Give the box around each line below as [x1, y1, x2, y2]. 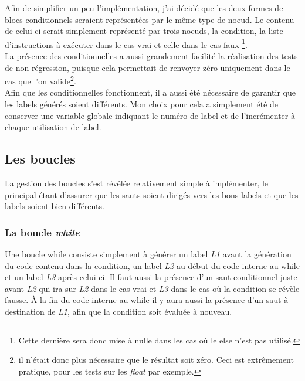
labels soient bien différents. [5, 200, 104, 212]
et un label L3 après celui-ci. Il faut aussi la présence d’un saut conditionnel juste [5, 271, 297, 283]
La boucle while [5, 224, 80, 239]
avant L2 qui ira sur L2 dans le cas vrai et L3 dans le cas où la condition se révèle [5, 282, 300, 294]
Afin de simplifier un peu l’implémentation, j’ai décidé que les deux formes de [5, 2, 283, 13]
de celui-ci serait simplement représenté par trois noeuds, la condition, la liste [5, 25, 283, 37]
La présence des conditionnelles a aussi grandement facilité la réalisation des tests [5, 50, 298, 62]
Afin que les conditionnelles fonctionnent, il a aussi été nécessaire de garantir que [5, 86, 296, 98]
